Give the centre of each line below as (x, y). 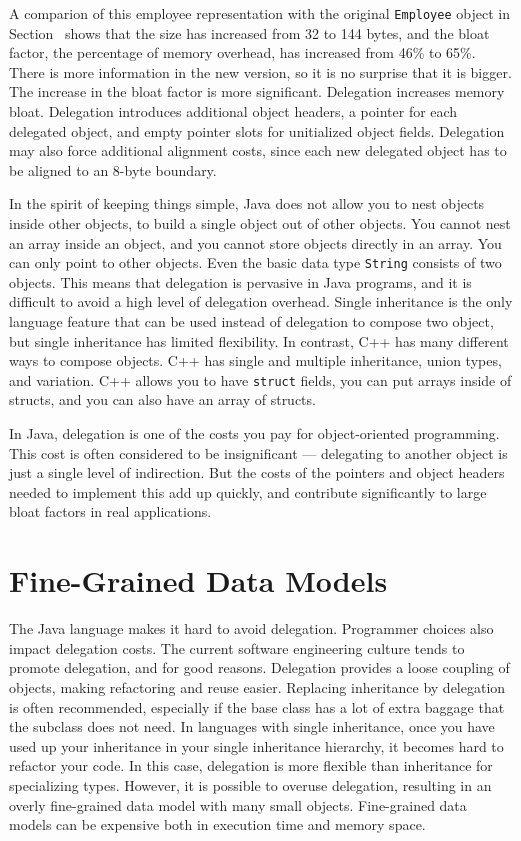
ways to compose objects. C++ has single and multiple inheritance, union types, (255, 360)
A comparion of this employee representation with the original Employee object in (259, 13)
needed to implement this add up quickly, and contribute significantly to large (248, 491)
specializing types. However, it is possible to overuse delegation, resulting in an (250, 784)
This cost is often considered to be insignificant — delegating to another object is (258, 452)
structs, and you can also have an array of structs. (162, 399)
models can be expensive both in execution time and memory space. (217, 824)
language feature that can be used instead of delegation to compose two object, (251, 321)
